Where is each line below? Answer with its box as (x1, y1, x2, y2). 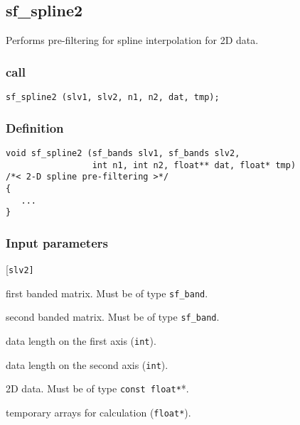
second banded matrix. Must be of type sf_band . (6, 309, 220, 324)
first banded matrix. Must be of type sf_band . (6, 285, 208, 300)
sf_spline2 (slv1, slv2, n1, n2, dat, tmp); (6, 92, 220, 103)
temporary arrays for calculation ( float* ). (6, 404, 191, 419)
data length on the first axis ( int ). (6, 333, 156, 348)
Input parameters (6, 233, 108, 251)
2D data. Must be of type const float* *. (6, 381, 189, 396)
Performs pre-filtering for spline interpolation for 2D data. (6, 33, 259, 48)
